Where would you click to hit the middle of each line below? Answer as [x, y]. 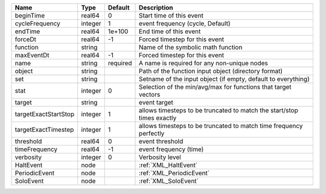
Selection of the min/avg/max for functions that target [216, 87]
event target [156, 102]
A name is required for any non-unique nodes [203, 63]
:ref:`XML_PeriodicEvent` [174, 173]
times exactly [158, 118]
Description [156, 8]
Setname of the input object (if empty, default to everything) [225, 79]
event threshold [161, 141]
